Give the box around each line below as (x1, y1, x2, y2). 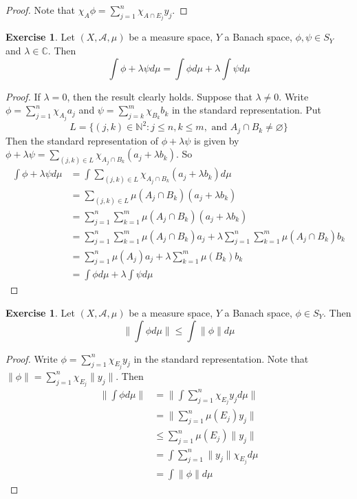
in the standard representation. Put (171, 103, 322, 117)
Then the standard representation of (6, 133, 158, 147)
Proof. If (6, 89, 41, 103)
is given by (194, 133, 239, 147)
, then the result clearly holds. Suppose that (67, 89, 252, 103)
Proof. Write (6, 351, 58, 365)
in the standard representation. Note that (133, 351, 309, 365)
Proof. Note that (6, 3, 76, 17)
